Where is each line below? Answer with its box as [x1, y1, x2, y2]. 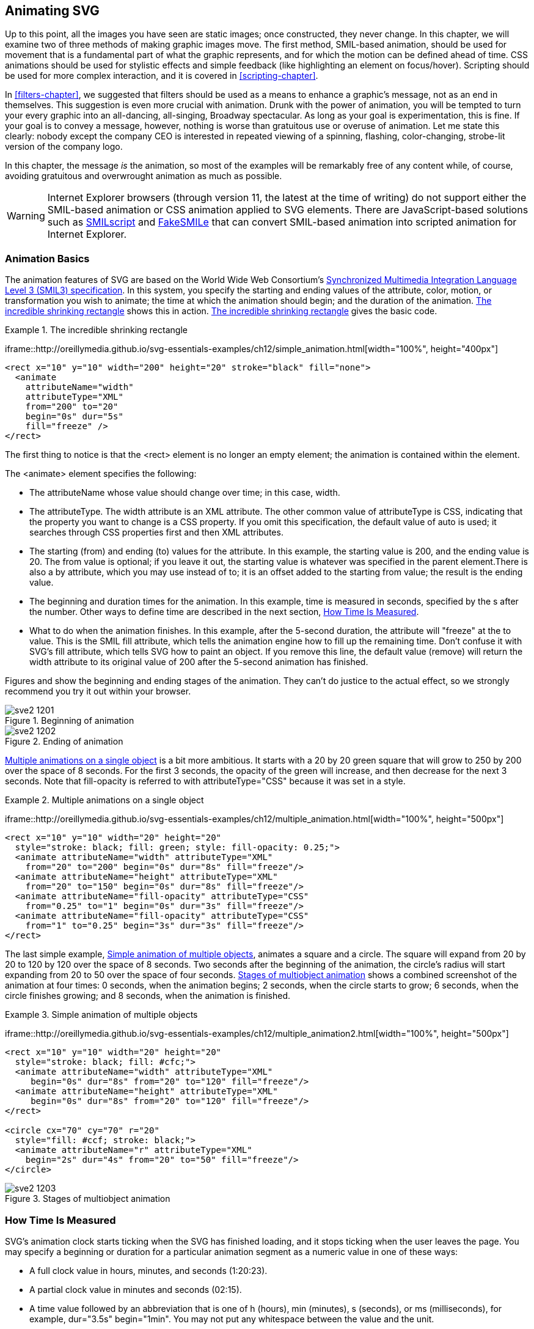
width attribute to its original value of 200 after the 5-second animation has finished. [29, 657, 368, 668]
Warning [7, 210, 45, 223]
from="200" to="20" [25, 402, 119, 412]
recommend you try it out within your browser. [5, 686, 191, 697]
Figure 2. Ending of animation [5, 736, 123, 747]
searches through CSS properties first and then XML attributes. [29, 527, 283, 538]
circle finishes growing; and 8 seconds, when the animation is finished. [5, 990, 291, 1001]
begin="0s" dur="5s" [25, 411, 123, 422]
